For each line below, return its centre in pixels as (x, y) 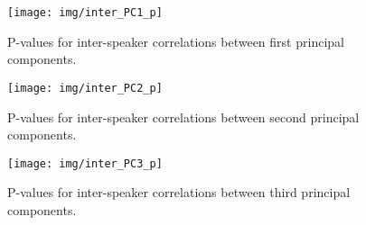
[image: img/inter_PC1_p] (85, 13)
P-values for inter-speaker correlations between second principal (183, 117)
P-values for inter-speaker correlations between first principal (176, 41)
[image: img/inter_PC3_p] (85, 163)
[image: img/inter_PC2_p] (85, 88)
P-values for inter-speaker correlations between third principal (179, 192)
